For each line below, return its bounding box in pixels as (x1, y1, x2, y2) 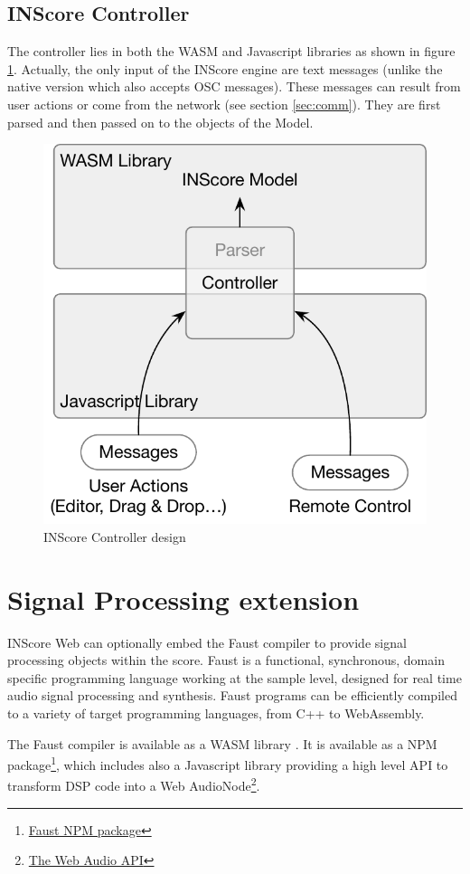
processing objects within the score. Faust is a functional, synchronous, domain (7, 651, 445, 670)
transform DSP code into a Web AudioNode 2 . (7, 774, 260, 794)
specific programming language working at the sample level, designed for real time (7, 668, 462, 687)
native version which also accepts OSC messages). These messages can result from (7, 77, 461, 96)
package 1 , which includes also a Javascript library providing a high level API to (7, 753, 448, 774)
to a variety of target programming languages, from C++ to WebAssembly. (7, 703, 425, 722)
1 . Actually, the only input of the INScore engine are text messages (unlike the (7, 59, 443, 78)
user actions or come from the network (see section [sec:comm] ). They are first (7, 94, 441, 113)
